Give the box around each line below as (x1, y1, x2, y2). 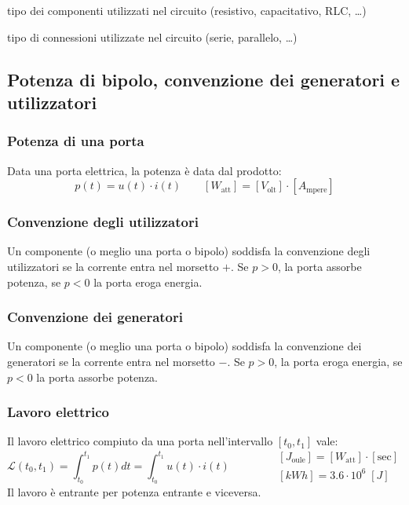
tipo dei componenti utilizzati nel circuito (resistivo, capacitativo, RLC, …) (7, 2, 367, 18)
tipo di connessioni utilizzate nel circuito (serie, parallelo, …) (7, 28, 298, 45)
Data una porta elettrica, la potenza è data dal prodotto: (7, 162, 282, 178)
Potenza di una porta (7, 131, 144, 151)
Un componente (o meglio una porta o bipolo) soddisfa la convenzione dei (7, 338, 362, 354)
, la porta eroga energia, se (274, 353, 403, 369)
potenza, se (7, 273, 61, 290)
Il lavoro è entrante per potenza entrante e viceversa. (7, 483, 261, 500)
